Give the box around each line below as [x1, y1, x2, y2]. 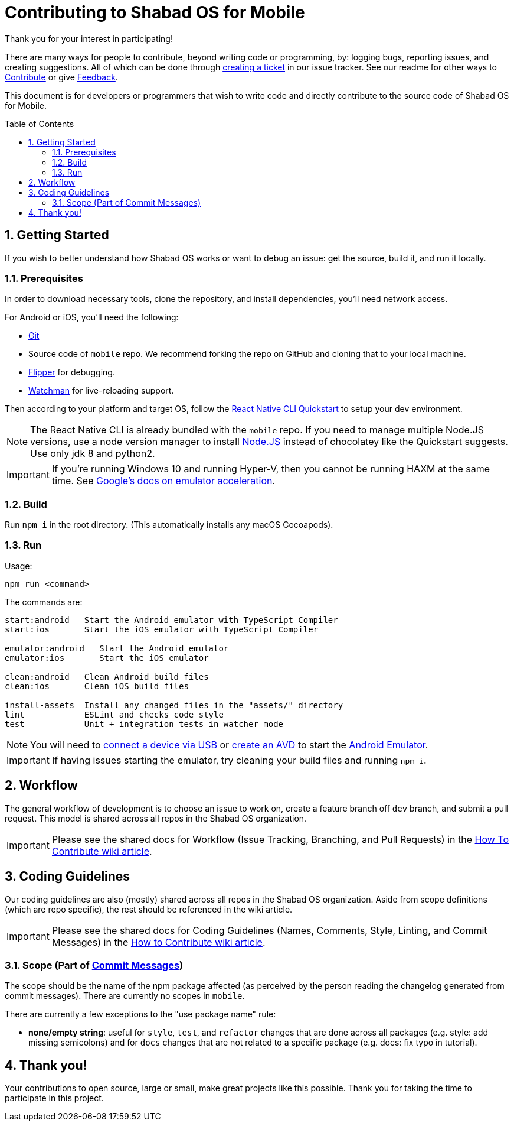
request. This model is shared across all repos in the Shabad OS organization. [5, 813, 307, 823]
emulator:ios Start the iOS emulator [5, 653, 209, 663]
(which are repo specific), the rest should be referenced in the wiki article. [5, 904, 293, 914]
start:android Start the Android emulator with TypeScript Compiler [5, 615, 338, 625]
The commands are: [5, 596, 83, 607]
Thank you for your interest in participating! [5, 33, 173, 44]
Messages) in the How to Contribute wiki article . [51, 936, 266, 948]
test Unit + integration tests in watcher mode [5, 719, 284, 729]
